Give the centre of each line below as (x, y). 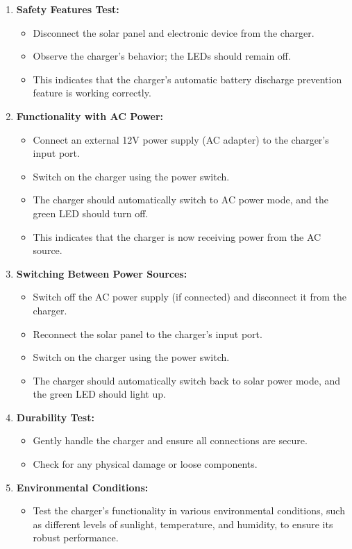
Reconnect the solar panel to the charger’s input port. (148, 333)
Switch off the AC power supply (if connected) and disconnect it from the (190, 297)
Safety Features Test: (68, 9)
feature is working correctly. (92, 93)
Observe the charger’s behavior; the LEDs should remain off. (162, 56)
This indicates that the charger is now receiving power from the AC (177, 236)
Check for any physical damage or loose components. (145, 464)
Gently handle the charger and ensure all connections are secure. (170, 440)
